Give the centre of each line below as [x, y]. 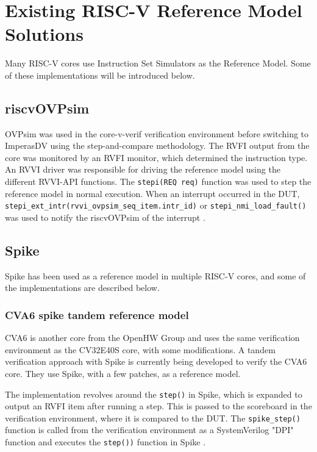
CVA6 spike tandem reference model [97, 314]
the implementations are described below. [82, 288]
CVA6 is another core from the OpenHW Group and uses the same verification [152, 338]
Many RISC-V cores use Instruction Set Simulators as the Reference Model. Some [158, 63]
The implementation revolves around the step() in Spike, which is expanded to [154, 394]
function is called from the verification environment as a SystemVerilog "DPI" [149, 430]
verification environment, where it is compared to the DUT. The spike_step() [153, 418]
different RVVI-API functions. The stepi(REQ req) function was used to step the [158, 181]
